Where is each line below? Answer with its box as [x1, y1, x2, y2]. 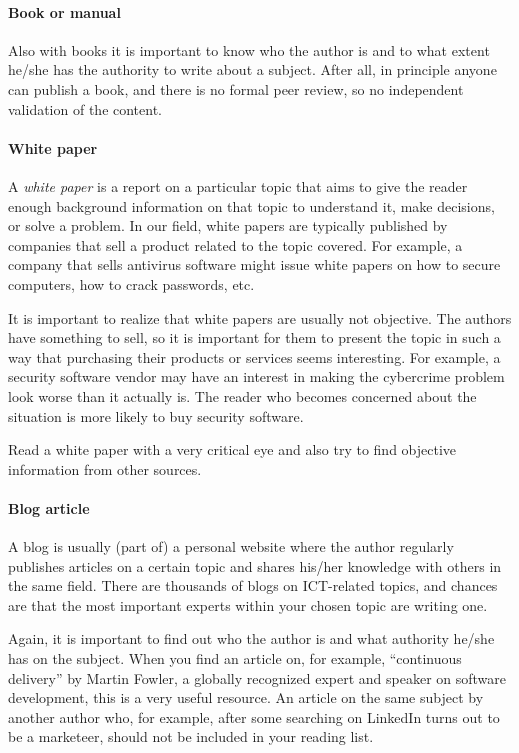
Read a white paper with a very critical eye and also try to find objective [8, 439, 457, 460]
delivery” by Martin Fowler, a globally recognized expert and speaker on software [8, 667, 507, 688]
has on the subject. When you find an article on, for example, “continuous [8, 648, 462, 669]
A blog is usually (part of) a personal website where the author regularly [8, 536, 454, 557]
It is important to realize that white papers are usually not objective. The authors [8, 307, 512, 328]
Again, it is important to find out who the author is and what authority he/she [8, 628, 495, 649]
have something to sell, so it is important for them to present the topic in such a [8, 327, 501, 348]
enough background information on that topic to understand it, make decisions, [8, 195, 495, 216]
